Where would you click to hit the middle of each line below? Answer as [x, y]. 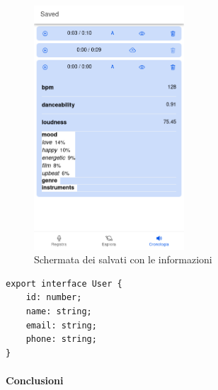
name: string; [59, 312]
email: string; [61, 325]
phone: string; [61, 339]
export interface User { [64, 283]
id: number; [54, 298]
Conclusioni [35, 380]
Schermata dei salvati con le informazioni [123, 259]
